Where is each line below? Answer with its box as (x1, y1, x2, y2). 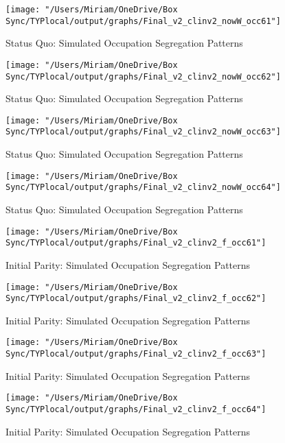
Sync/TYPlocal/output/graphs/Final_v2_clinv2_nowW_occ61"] (5, 16, 281, 26)
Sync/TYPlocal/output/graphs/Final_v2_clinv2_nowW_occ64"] (5, 182, 281, 193)
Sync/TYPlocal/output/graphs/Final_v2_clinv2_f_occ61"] (5, 238, 266, 248)
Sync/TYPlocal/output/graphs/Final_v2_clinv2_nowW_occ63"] (5, 127, 281, 137)
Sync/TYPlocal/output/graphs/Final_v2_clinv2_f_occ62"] (5, 294, 266, 304)
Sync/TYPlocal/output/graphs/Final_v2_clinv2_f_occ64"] (5, 405, 266, 414)
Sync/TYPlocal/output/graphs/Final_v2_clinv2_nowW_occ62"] (5, 71, 281, 82)
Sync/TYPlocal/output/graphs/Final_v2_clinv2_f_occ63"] (5, 349, 266, 359)
